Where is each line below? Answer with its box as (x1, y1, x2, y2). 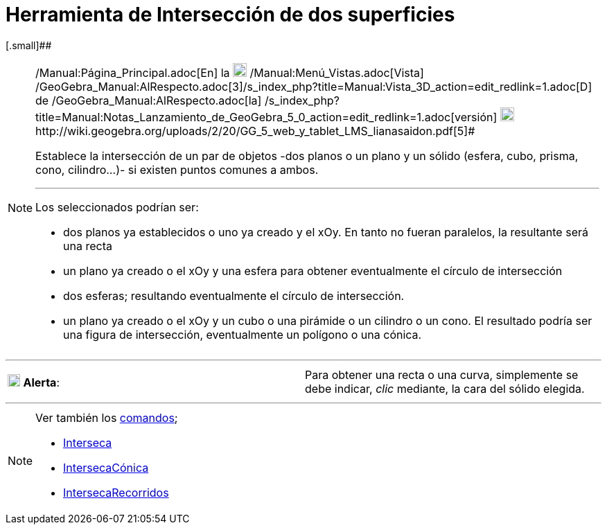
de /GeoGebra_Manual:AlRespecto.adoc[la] (35, 93, 262, 107)
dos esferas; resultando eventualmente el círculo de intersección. (63, 288, 405, 303)
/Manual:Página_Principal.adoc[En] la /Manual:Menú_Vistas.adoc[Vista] (35, 65, 424, 80)
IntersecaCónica (63, 460, 149, 475)
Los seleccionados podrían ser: (35, 200, 199, 214)
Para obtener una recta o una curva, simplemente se (305, 367, 579, 382)
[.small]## (6, 39, 52, 51)
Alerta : (23, 375, 60, 389)
